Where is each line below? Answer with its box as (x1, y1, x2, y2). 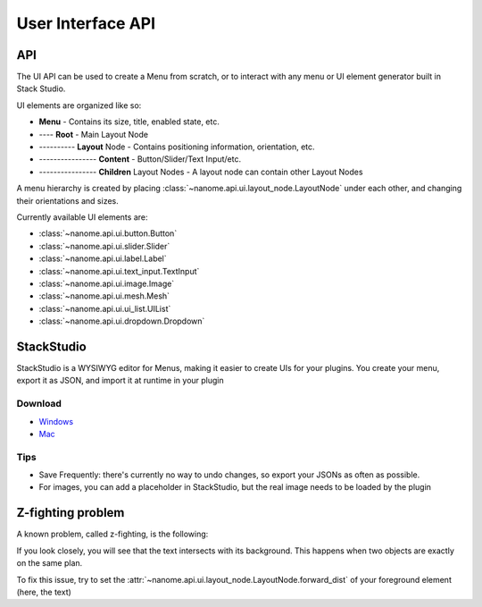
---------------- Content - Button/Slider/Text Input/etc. (38, 154, 242, 164)
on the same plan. (16, 558, 83, 569)
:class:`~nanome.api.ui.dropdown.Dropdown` (38, 316, 205, 326)
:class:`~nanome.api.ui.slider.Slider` (38, 240, 170, 251)
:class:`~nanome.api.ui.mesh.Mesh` (38, 291, 170, 301)
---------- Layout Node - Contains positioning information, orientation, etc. (38, 141, 316, 152)
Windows (38, 416, 74, 426)
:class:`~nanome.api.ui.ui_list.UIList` (38, 303, 171, 314)
